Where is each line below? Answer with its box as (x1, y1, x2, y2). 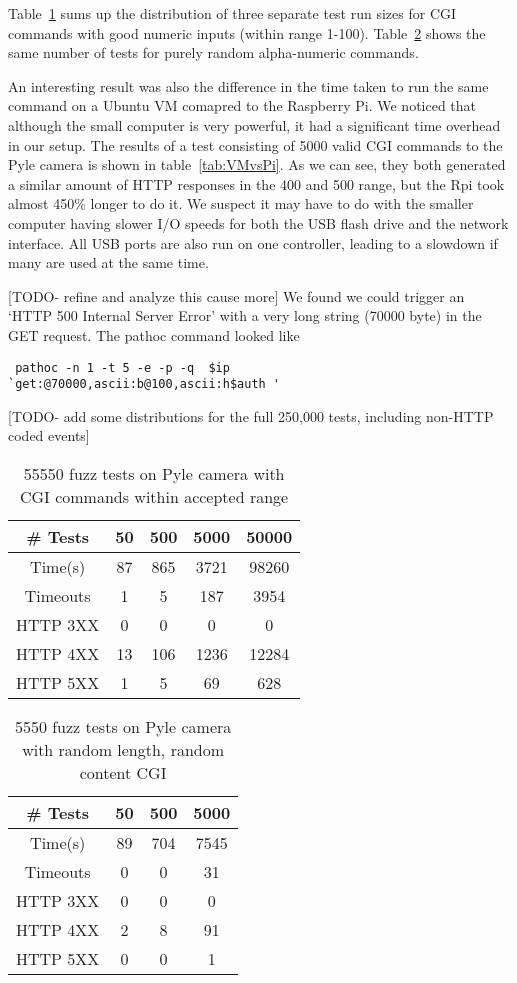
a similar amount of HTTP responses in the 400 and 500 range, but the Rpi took (8, 173, 505, 194)
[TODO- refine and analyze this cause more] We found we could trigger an (8, 285, 465, 306)
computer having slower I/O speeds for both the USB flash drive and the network (8, 212, 509, 233)
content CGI (79, 761, 167, 784)
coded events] (8, 425, 90, 446)
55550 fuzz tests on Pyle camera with (23, 462, 285, 485)
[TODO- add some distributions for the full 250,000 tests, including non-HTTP (8, 405, 494, 426)
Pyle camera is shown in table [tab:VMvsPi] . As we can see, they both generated (8, 154, 506, 175)
